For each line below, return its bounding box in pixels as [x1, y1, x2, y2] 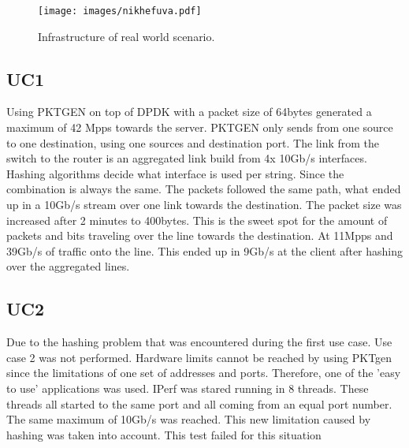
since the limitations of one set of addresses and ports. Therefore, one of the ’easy [6, 364, 401, 381]
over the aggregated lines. [6, 258, 130, 274]
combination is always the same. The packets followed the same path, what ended [6, 181, 401, 197]
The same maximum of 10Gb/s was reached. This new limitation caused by [6, 411, 371, 427]
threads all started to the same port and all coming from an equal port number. [6, 395, 392, 412]
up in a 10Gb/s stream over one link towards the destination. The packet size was [6, 196, 402, 213]
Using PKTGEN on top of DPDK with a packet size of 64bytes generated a [6, 103, 372, 120]
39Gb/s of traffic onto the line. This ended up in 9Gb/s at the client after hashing [6, 242, 403, 259]
